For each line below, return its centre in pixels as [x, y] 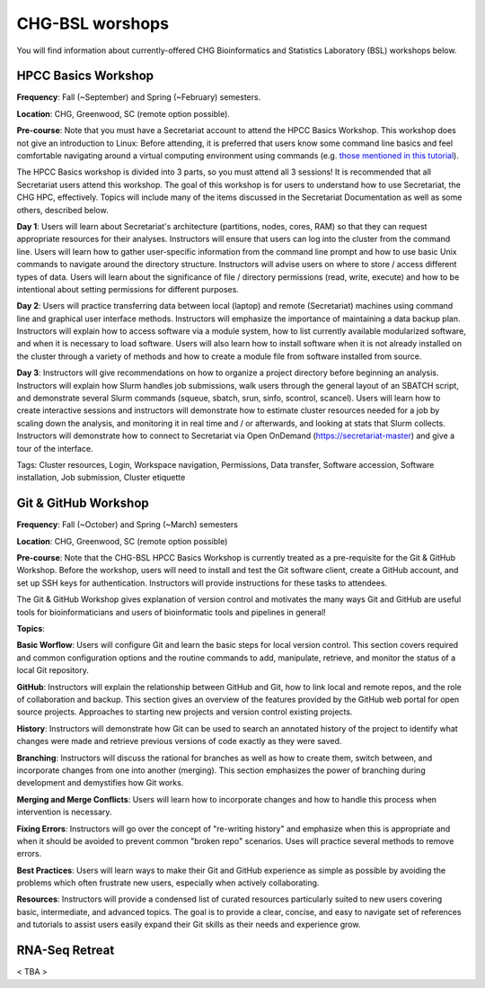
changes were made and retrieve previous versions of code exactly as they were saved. [179, 741]
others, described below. [62, 210]
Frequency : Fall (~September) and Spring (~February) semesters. [139, 97]
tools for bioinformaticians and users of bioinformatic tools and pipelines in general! [172, 612]
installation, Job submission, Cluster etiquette [101, 478]
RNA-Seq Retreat [66, 951]
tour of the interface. [55, 448]
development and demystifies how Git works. [100, 783]
